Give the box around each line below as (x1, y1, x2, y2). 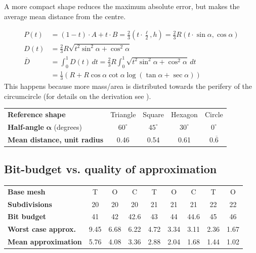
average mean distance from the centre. (4, 11, 126, 21)
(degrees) (54, 121, 82, 132)
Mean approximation (8, 236, 82, 247)
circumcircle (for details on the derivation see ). (4, 90, 151, 101)
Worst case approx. (8, 224, 76, 234)
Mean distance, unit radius (8, 134, 104, 144)
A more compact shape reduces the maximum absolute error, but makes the (4, 1, 240, 11)
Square (143, 109, 164, 119)
